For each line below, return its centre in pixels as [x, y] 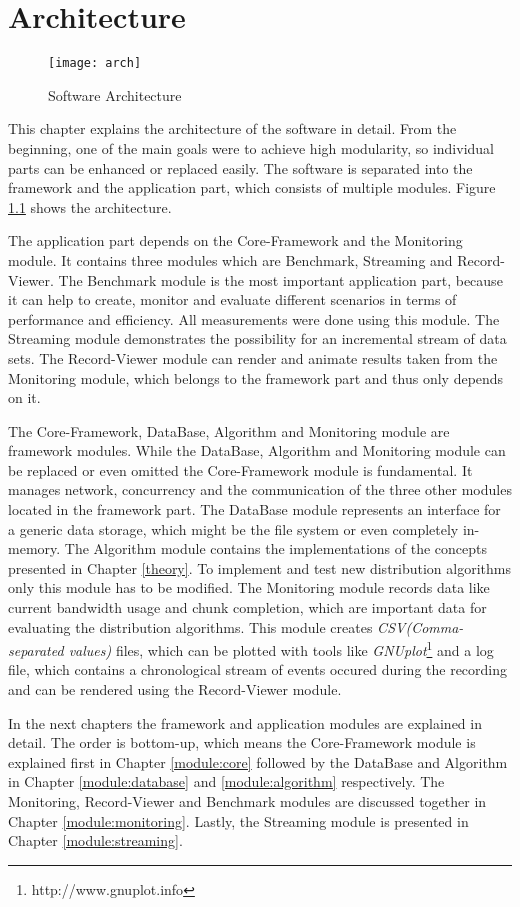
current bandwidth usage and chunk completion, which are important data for [247, 607]
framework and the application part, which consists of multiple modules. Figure [252, 187]
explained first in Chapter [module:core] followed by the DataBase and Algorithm [258, 761]
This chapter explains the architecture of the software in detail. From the [232, 128]
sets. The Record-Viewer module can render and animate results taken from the [253, 357]
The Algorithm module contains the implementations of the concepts [276, 548]
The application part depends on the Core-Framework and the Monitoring [235, 240]
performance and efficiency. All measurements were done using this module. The [254, 318]
